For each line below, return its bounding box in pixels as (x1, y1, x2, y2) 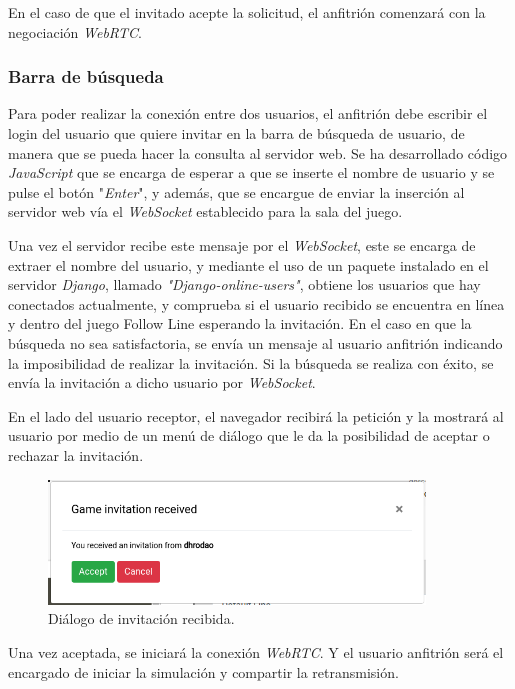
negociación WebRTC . (8, 21, 142, 42)
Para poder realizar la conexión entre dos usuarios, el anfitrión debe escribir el (8, 103, 488, 124)
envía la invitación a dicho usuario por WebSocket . (8, 372, 316, 393)
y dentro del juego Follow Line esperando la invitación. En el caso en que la (8, 313, 472, 334)
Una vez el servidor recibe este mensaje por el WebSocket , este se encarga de (8, 234, 476, 255)
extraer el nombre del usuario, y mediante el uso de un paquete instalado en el (8, 254, 489, 275)
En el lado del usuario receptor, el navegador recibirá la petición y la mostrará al (8, 405, 504, 426)
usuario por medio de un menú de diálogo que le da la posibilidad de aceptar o (8, 425, 490, 446)
